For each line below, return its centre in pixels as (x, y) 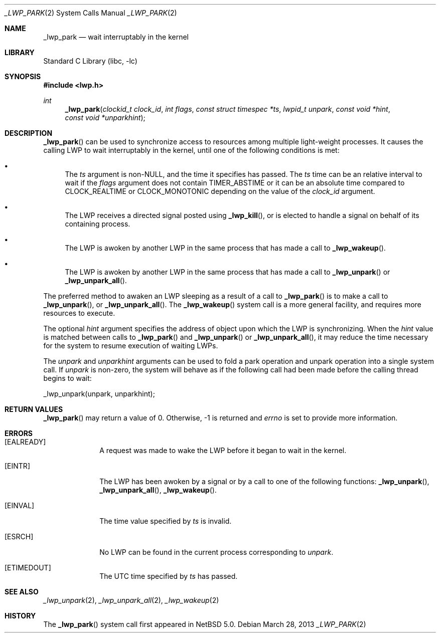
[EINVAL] (20, 505)
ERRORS (19, 433)
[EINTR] (17, 466)
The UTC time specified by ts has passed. (169, 576)
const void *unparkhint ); (105, 118)
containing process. (98, 224)
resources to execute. (79, 313)
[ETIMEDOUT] (28, 568)
